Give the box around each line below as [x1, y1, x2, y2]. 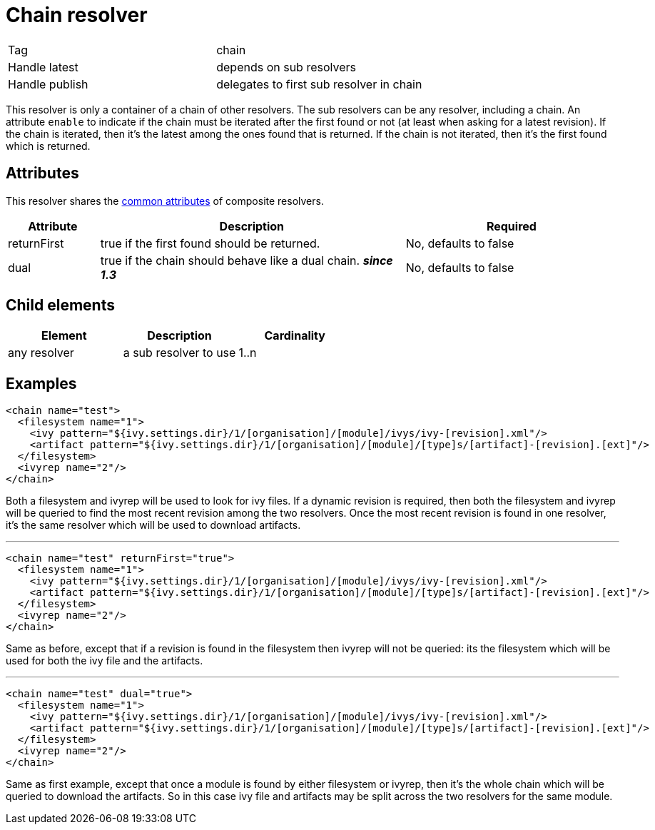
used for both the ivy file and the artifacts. [6, 654, 203, 667]
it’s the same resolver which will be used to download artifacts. [6, 519, 301, 532]
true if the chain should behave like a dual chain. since [100, 253, 393, 268]
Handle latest [8, 59, 78, 74]
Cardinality [264, 328, 325, 343]
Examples [6, 374, 77, 393]
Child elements [6, 296, 115, 315]
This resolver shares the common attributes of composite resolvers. [6, 194, 324, 207]
